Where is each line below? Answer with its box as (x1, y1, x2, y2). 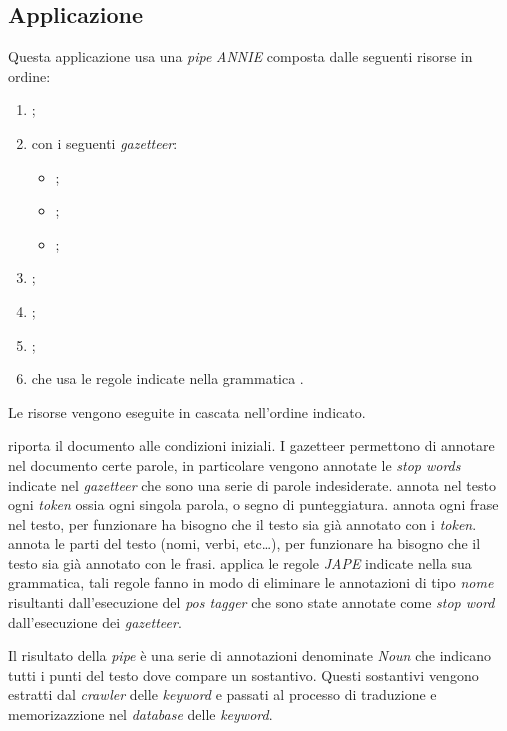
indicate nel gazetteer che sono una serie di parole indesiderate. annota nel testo (8, 474, 496, 495)
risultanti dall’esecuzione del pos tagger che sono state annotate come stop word (8, 592, 495, 613)
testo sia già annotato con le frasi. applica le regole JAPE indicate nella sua (8, 552, 472, 573)
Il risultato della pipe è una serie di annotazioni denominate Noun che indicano (8, 645, 491, 666)
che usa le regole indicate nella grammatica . (31, 368, 304, 389)
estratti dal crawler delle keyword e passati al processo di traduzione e (8, 684, 437, 705)
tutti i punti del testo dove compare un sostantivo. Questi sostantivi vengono (8, 664, 479, 685)
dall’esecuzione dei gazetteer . (8, 611, 182, 632)
